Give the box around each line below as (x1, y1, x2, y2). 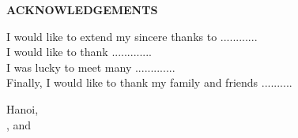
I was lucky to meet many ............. (6, 58, 175, 75)
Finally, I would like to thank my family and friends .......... (6, 74, 292, 91)
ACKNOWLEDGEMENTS (6, 2, 158, 17)
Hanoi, (6, 100, 39, 117)
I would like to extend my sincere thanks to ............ (6, 28, 258, 44)
